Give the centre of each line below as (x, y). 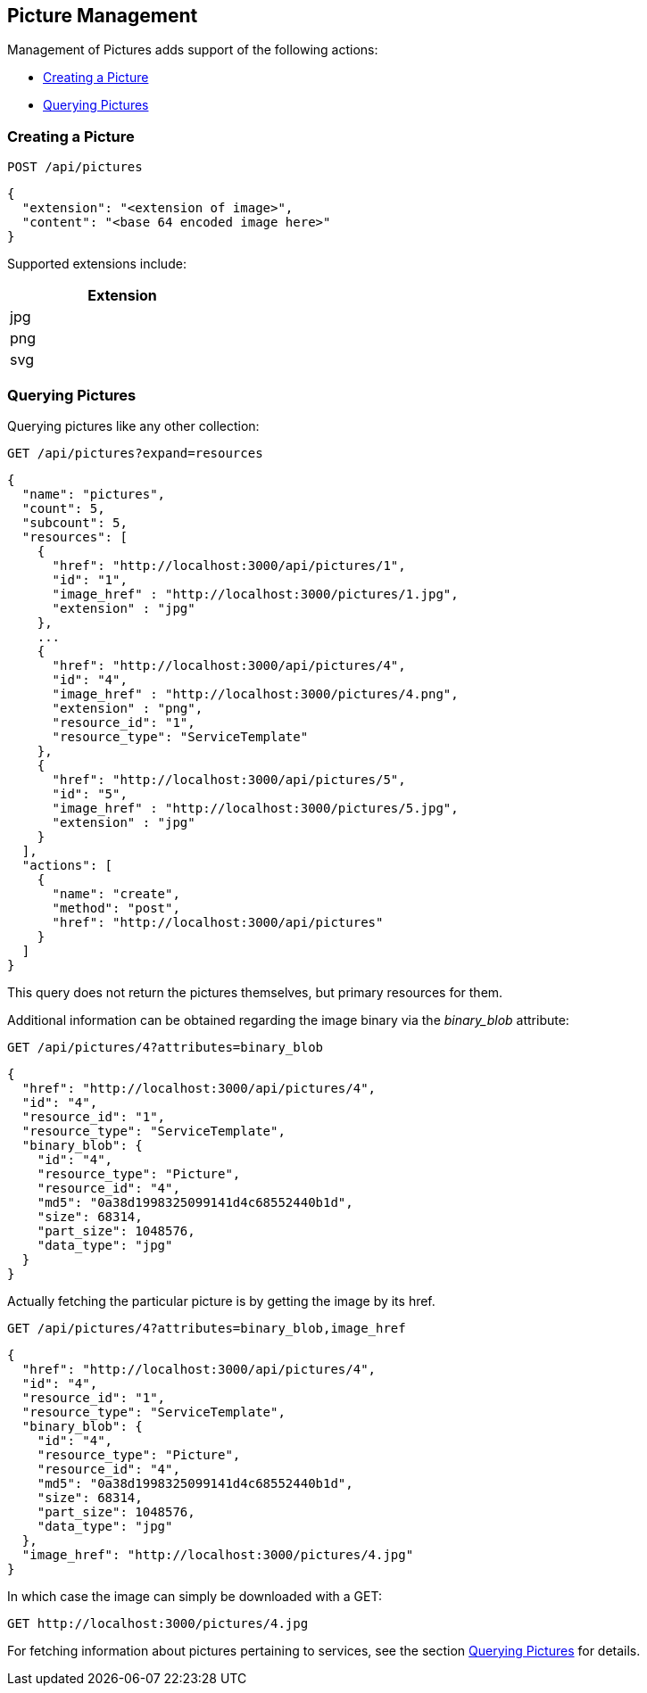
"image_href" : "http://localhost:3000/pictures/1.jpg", (255, 594)
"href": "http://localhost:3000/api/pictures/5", (229, 779)
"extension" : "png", (128, 708)
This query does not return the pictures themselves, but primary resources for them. (255, 992)
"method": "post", (116, 908)
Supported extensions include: (97, 264)
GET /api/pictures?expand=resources (135, 453)
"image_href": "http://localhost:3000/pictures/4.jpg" (218, 1554)
